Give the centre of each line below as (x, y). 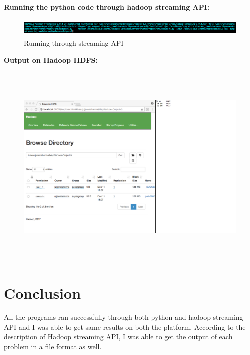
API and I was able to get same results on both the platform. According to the (125, 327)
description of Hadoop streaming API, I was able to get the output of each (118, 337)
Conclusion (43, 293)
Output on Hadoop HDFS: (51, 59)
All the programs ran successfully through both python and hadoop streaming (124, 317)
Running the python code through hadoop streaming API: (107, 7)
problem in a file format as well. (53, 346)
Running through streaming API (74, 43)
